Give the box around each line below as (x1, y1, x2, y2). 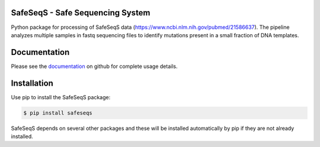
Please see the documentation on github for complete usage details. (11, 63, 178, 70)
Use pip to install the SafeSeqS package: (11, 93, 111, 100)
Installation (11, 78, 53, 88)
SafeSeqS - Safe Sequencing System (11, 8, 151, 18)
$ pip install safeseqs (23, 109, 93, 116)
